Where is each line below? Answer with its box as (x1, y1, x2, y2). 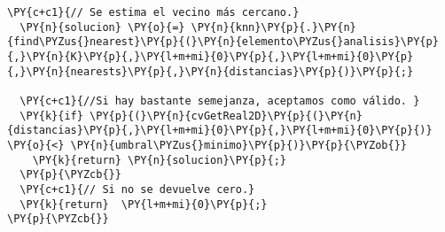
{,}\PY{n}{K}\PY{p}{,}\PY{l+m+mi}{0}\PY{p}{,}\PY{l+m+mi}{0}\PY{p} (7, 50, 414, 63)
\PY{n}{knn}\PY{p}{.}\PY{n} (191, 20, 356, 34)
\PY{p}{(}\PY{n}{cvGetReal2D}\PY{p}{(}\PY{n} (90, 109, 363, 122)
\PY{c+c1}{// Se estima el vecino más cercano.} (7, 6, 300, 19)
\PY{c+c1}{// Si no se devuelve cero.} (20, 182, 255, 196)
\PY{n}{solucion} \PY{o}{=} (20, 20, 185, 34)
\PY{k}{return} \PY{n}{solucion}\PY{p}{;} (32, 153, 286, 166)
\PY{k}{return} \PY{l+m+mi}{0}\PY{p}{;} (20, 197, 268, 211)
